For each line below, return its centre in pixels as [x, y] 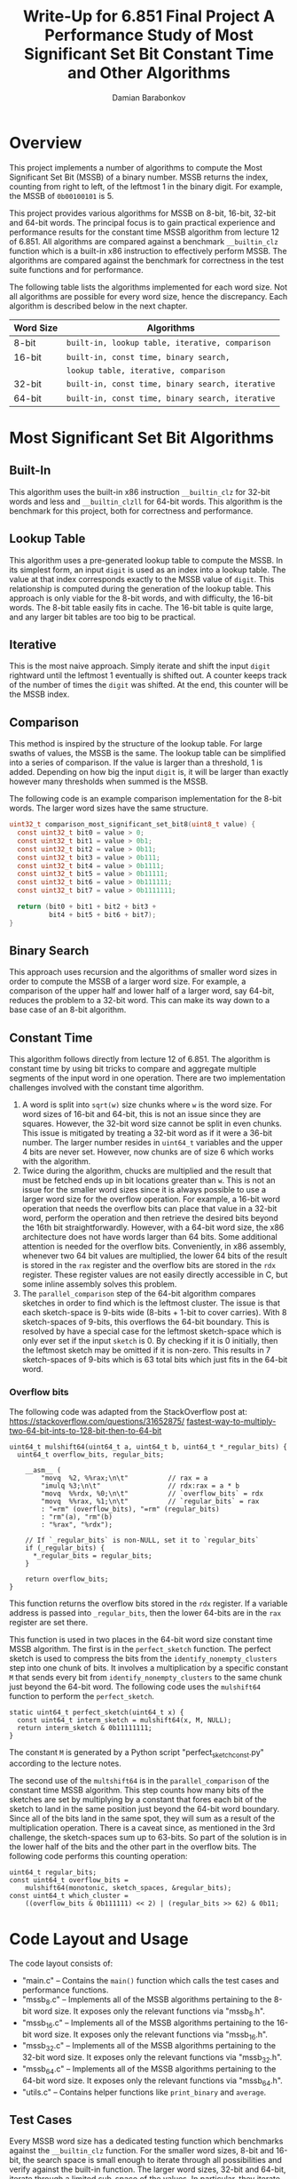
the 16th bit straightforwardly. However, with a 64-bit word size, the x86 [153, 1227]
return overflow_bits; [67, 1579]
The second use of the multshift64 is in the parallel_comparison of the [139, 1781]
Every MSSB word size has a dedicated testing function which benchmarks [146, 2141]
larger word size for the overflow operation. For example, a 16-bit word [151, 1199]
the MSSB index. [39, 694]
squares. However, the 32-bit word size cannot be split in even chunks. [152, 1124]
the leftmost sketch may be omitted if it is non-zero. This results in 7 [146, 1350]
